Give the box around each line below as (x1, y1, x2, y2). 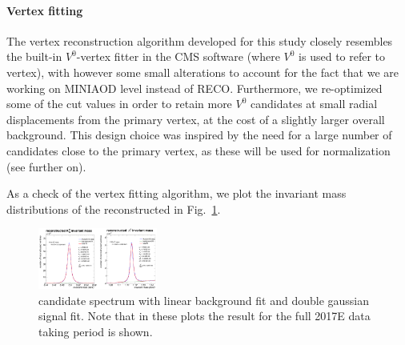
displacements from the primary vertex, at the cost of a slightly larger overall (6, 110, 385, 127)
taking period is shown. (38, 323, 153, 340)
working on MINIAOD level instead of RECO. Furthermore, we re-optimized (6, 79, 383, 96)
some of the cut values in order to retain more (6, 95, 232, 112)
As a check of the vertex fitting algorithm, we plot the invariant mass (6, 185, 347, 202)
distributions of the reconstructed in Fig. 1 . (6, 200, 221, 217)
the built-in (6, 48, 62, 65)
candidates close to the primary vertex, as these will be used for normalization (6, 142, 391, 158)
